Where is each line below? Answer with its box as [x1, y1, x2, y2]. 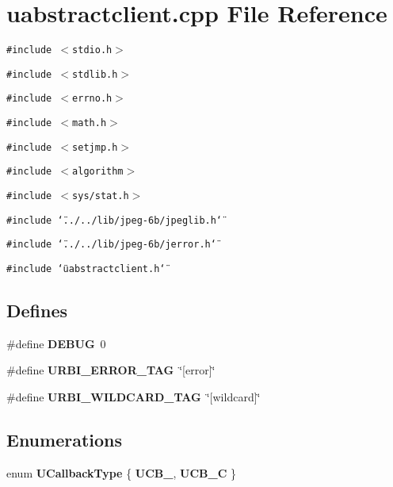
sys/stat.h [72, 190, 129, 202]
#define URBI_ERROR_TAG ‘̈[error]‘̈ [6, 362, 216, 378]
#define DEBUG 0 [6, 335, 106, 351]
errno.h [72, 93, 113, 105]
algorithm [72, 166, 124, 178]
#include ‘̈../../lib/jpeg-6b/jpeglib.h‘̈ [6, 214, 223, 226]
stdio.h [72, 44, 113, 56]
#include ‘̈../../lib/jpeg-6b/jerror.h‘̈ [6, 239, 216, 251]
